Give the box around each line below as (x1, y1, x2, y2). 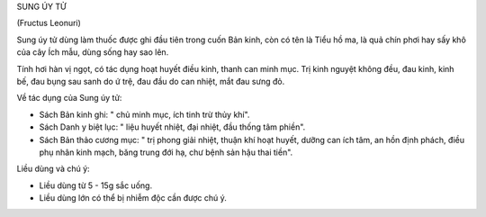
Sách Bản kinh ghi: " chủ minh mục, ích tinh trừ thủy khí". (39, 109, 250, 120)
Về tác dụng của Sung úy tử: (16, 93, 122, 104)
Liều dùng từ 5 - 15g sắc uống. (39, 180, 153, 191)
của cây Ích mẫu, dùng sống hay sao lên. (16, 47, 169, 58)
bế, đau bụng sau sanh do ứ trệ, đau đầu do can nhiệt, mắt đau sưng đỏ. (16, 76, 285, 86)
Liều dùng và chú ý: (16, 163, 90, 175)
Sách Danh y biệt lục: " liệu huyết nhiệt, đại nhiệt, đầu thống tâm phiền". (39, 122, 306, 132)
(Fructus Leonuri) (16, 18, 81, 29)
